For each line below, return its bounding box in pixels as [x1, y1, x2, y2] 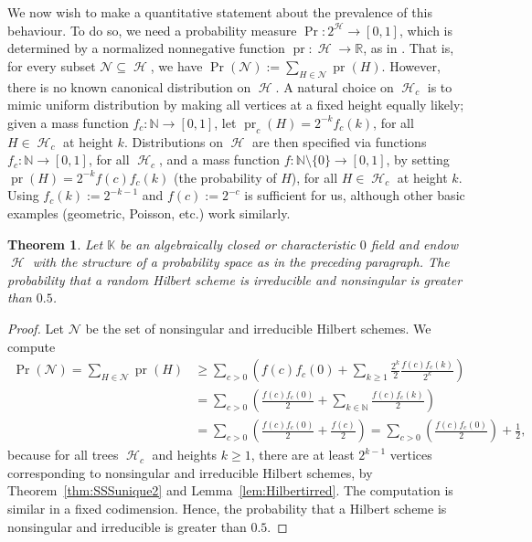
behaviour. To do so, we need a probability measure [7, 20, 297, 39]
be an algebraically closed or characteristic [120, 234, 356, 253]
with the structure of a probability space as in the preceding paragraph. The [32, 252, 450, 271]
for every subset [7, 56, 96, 75]
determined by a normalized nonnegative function [7, 38, 285, 58]
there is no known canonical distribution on [7, 77, 251, 96]
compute [7, 336, 56, 356]
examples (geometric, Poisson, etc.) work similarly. [7, 203, 291, 222]
